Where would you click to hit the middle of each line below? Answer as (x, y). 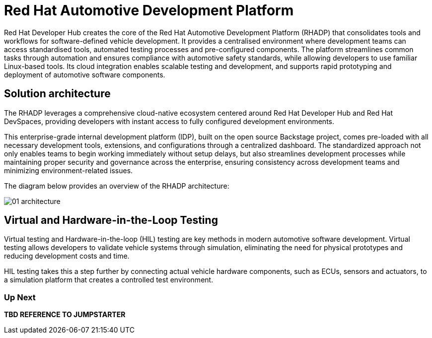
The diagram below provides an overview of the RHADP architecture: (117, 186)
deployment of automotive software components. (85, 74)
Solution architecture (57, 94)
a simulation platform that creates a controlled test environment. (109, 280)
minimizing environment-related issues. (69, 170)
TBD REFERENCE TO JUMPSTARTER (65, 315)
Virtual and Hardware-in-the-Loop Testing (111, 220)
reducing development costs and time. (67, 256)
